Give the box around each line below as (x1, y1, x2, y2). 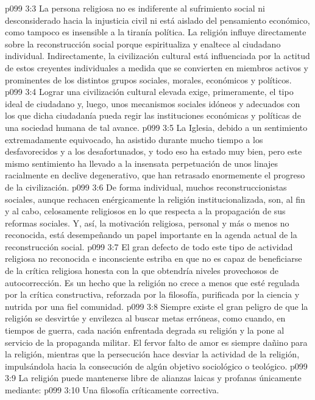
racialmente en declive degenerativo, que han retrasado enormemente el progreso (5, 169, 305, 181)
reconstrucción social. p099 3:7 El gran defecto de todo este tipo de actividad (5, 240, 293, 253)
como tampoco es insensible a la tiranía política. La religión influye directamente (5, 26, 306, 38)
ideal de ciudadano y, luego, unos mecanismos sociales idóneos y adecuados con (5, 97, 300, 110)
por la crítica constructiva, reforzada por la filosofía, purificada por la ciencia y (5, 288, 300, 301)
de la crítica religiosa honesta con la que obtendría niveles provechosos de (5, 264, 278, 277)
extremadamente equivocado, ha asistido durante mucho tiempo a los (5, 133, 263, 146)
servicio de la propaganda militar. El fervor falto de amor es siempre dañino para (5, 335, 308, 348)
